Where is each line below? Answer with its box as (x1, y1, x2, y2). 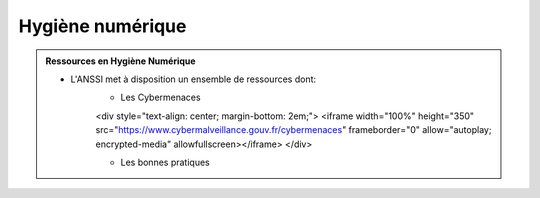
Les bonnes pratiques (120, 156, 210, 168)
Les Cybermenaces (120, 91, 201, 104)
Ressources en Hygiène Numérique (45, 55, 196, 67)
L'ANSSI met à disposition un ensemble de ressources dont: (70, 73, 317, 85)
